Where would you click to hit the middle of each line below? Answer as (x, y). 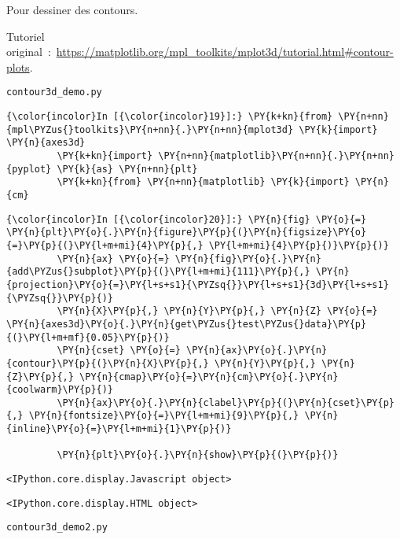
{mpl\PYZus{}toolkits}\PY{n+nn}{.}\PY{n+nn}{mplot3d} (150, 129)
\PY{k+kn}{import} (105, 156)
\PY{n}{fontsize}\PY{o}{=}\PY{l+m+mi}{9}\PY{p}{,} (164, 416)
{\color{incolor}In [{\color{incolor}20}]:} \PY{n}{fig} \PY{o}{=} (187, 219)
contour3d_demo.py (54, 92)
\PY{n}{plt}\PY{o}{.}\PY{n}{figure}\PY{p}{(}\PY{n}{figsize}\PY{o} (187, 233)
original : (29, 52)
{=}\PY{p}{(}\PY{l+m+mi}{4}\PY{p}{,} (105, 245)
